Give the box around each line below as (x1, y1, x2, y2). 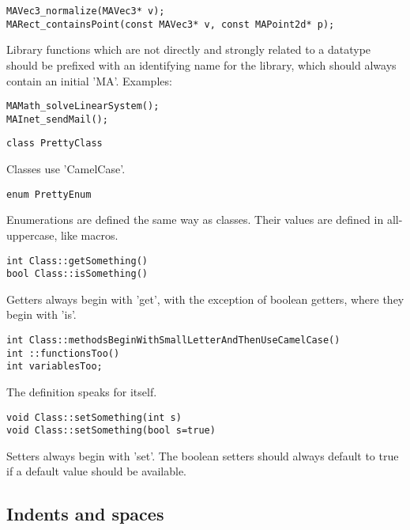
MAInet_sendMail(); (6, 113, 108, 125)
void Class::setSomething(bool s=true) (6, 425, 216, 437)
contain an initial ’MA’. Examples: (6, 72, 172, 89)
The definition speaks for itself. (6, 383, 157, 399)
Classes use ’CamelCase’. (6, 161, 126, 177)
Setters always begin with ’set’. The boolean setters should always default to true (6, 447, 399, 464)
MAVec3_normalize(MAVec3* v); (6, 6, 165, 17)
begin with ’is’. (6, 306, 77, 323)
